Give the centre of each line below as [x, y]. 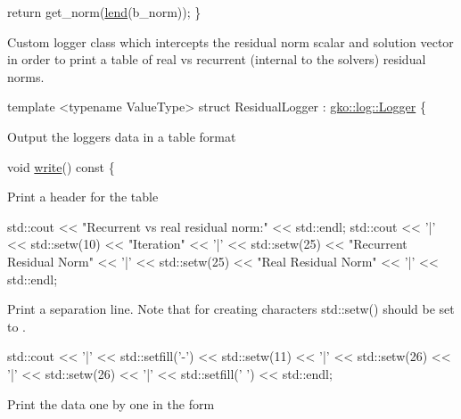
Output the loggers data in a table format [122, 136]
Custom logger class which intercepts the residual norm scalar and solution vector [230, 41]
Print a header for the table [83, 197]
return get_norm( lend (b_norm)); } [104, 12]
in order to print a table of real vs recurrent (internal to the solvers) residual [217, 59]
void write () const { [61, 166]
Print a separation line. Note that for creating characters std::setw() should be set [231, 309]
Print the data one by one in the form [111, 403]
